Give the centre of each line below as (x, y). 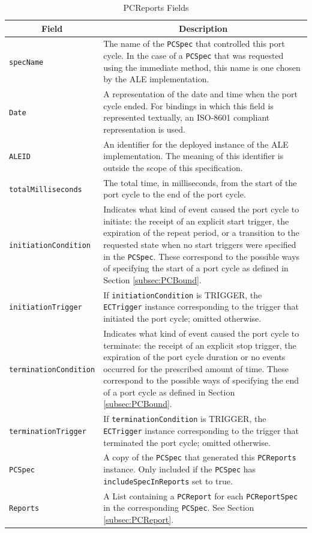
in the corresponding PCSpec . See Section (179, 507)
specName (26, 62)
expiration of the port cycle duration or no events (194, 357)
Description (203, 28)
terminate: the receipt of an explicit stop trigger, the (200, 345)
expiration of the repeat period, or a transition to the (201, 233)
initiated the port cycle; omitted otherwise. (182, 318)
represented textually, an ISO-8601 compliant (187, 117)
